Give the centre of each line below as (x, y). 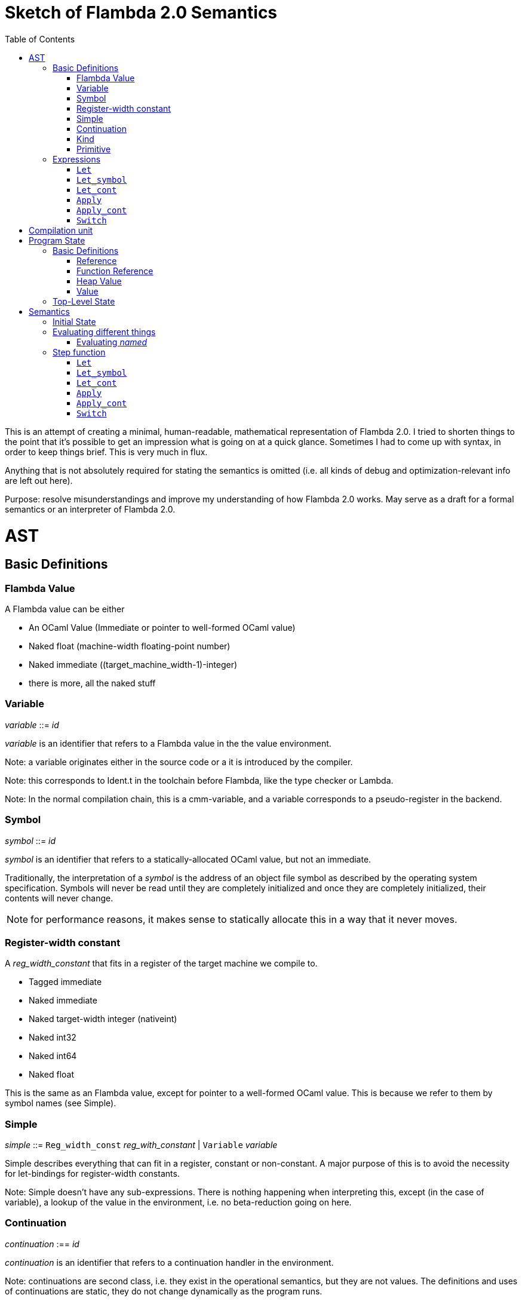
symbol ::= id (30, 840)
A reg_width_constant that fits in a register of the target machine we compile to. (161, 964)
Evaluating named (112, 342)
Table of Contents (40, 39)
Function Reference (115, 271)
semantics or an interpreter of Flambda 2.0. (90, 509)
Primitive (94, 149)
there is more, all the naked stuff (92, 683)
